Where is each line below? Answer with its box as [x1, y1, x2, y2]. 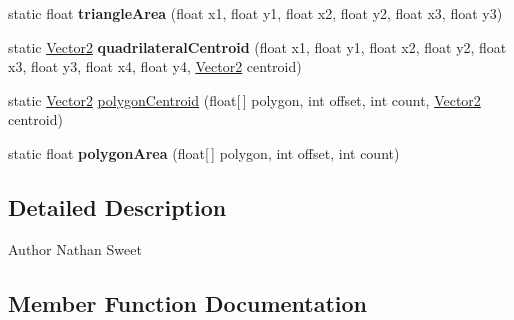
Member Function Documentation [8, 287, 368, 318]
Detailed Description [8, 191, 227, 222]
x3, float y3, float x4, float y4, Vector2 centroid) [8, 56, 302, 77]
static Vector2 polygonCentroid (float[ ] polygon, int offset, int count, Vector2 [8, 89, 481, 110]
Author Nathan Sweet [8, 238, 142, 259]
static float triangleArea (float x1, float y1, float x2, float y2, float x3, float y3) [8, 3, 503, 23]
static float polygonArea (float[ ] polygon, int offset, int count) [8, 142, 400, 163]
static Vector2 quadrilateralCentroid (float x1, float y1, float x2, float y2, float [8, 36, 507, 57]
